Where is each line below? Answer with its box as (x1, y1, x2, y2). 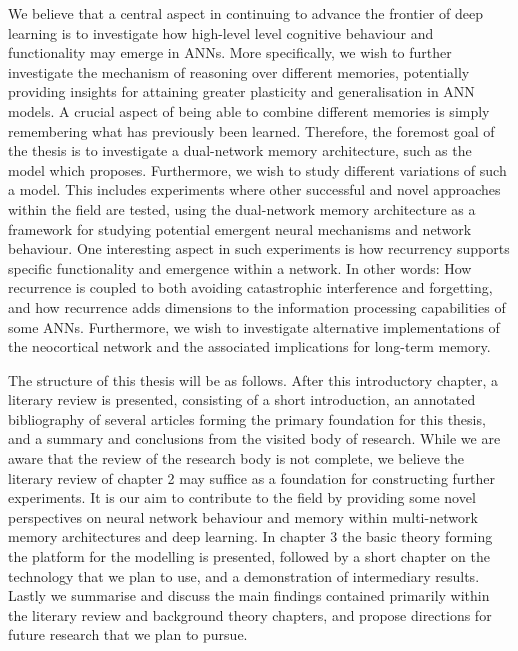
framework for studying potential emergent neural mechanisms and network (8, 218, 472, 239)
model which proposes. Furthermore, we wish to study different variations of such (8, 159, 507, 180)
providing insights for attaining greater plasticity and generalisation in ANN (8, 81, 475, 102)
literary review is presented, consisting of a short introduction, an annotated (8, 389, 476, 410)
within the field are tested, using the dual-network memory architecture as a (8, 198, 476, 219)
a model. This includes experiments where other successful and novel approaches (8, 179, 501, 200)
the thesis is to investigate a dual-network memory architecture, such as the (8, 140, 472, 161)
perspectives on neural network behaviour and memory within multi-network (8, 506, 478, 527)
